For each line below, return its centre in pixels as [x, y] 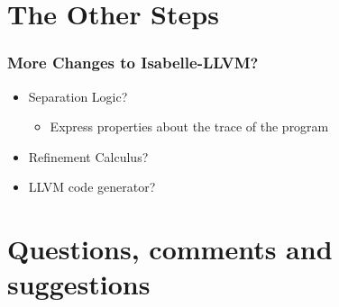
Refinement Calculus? [88, 156]
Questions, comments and [170, 249]
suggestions [79, 284]
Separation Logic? [78, 96]
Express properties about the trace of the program [189, 126]
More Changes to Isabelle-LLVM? [133, 63]
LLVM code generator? [92, 187]
